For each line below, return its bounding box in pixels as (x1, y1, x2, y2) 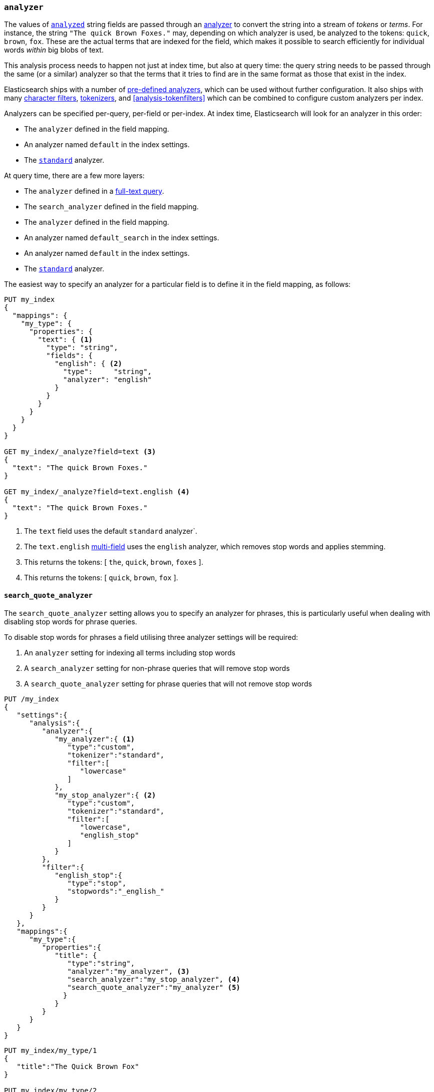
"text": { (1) (38, 335, 93, 344)
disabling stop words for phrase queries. (4, 617, 137, 626)
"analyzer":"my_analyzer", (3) (67, 967, 190, 975)
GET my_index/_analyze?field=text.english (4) (4, 488, 190, 496)
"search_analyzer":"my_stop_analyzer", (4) (67, 975, 241, 983)
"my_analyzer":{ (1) (55, 735, 135, 743)
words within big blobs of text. (4, 46, 104, 55)
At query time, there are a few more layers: (4, 171, 145, 180)
